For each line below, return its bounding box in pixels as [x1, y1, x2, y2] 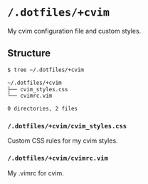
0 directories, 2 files [7, 106, 78, 113]
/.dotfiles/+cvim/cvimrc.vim [7, 154, 109, 163]
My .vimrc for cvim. [7, 168, 64, 177]
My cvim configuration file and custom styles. [7, 26, 142, 35]
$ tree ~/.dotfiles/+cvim [7, 66, 84, 73]
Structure [7, 47, 51, 59]
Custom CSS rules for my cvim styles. [7, 136, 119, 145]
